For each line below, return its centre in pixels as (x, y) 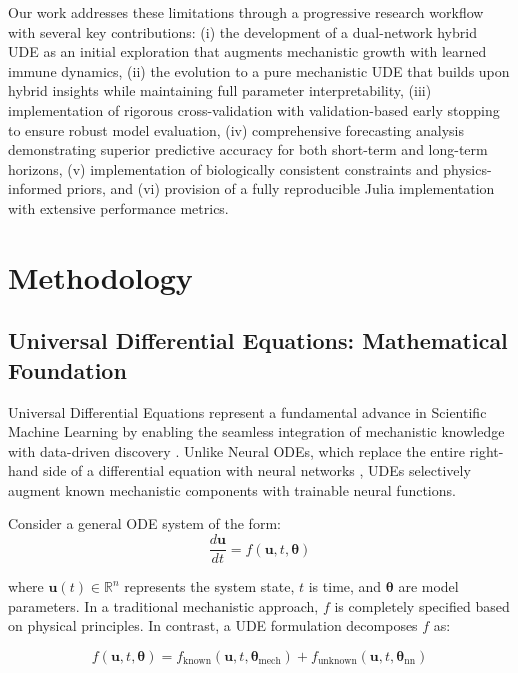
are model (428, 586)
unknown (337, 661)
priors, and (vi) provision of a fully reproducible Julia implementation (280, 188)
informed (35, 188)
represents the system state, (209, 586)
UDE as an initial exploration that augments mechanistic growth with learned (247, 51)
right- (486, 450)
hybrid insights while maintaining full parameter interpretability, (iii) (220, 90)
